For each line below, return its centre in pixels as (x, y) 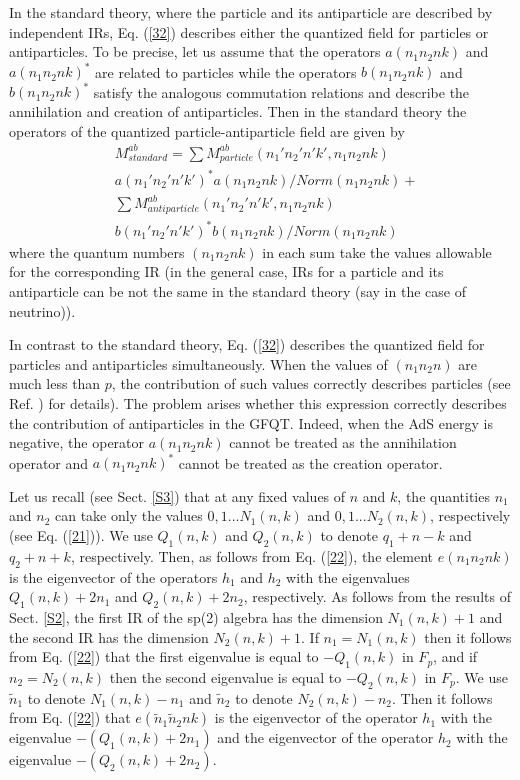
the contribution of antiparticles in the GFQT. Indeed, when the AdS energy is (251, 422)
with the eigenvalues (348, 576)
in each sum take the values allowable (377, 251)
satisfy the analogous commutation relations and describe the (281, 91)
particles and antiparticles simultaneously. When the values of (198, 363)
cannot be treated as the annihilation (343, 442)
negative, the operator (77, 442)
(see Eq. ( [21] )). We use (81, 534)
